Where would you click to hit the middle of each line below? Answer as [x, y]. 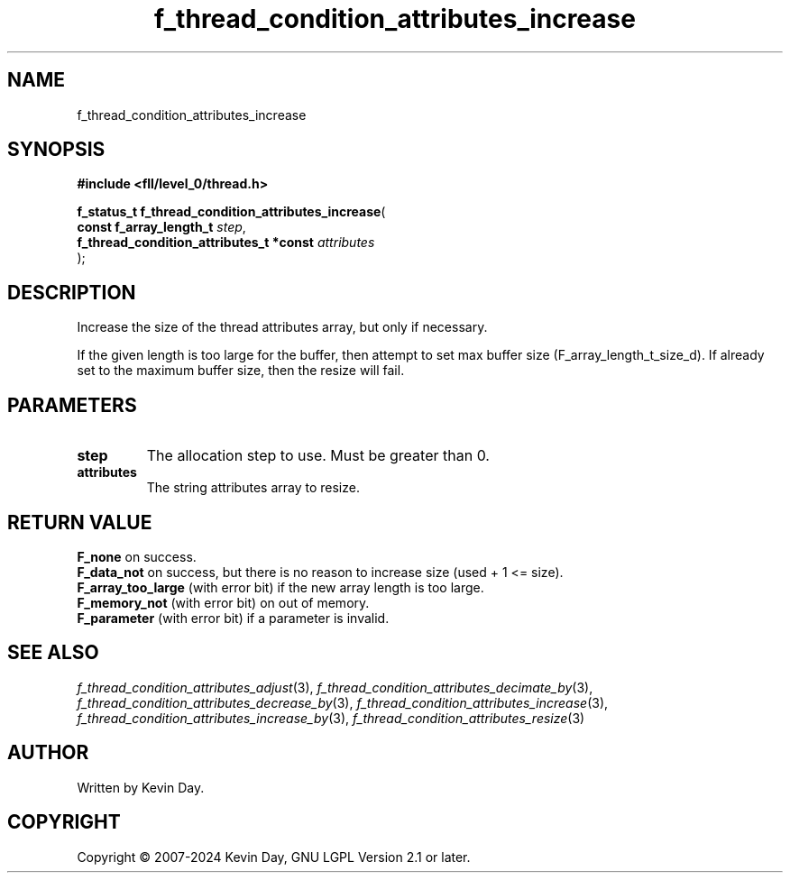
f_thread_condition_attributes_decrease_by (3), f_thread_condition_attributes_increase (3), [343, 702]
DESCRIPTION [72, 292]
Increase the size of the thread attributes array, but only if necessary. [282, 327]
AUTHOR [48, 753]
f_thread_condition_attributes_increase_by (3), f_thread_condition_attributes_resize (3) [331, 718]
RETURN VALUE [80, 522]
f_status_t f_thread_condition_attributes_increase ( [231, 212]
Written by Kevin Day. [141, 787]
